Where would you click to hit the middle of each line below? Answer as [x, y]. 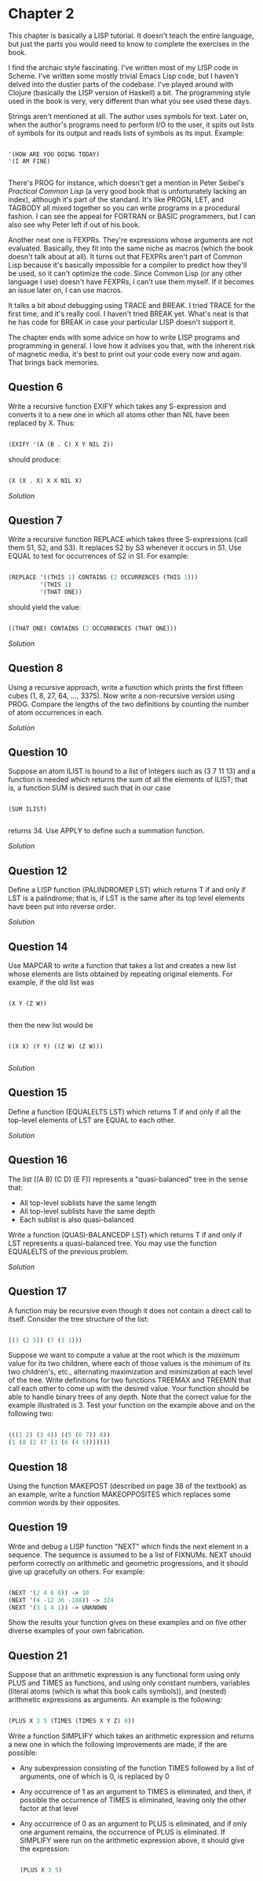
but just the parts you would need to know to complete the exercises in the [129, 43]
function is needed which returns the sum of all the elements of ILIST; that [128, 780]
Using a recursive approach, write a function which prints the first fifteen [126, 687]
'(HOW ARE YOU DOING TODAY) [54, 154]
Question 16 [38, 1160]
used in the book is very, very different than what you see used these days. [130, 101]
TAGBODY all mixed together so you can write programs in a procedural [124, 208]
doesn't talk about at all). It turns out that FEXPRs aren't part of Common [126, 256]
